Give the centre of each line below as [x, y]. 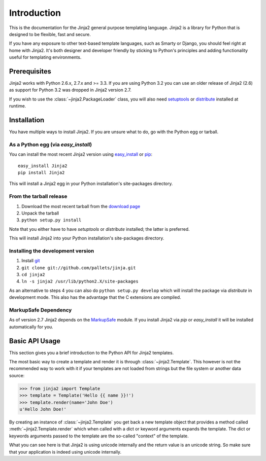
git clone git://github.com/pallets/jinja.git [79, 268]
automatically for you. [31, 327]
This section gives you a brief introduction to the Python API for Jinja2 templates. [91, 353]
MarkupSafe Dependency [40, 310]
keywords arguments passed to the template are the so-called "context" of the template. [99, 436]
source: [17, 375]
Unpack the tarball [40, 213]
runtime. [18, 106]
